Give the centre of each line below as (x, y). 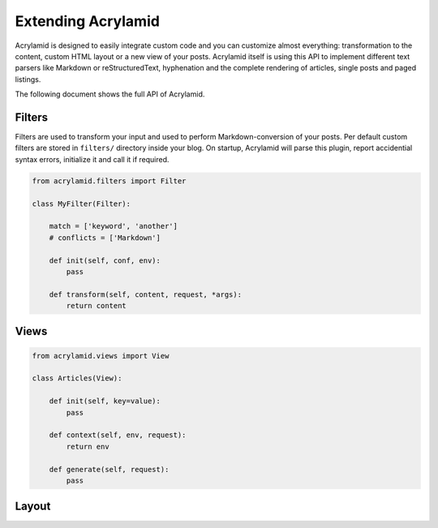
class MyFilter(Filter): (82, 204)
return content (97, 306)
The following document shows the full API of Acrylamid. (110, 94)
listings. (28, 79)
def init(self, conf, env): (105, 260)
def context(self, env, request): (118, 435)
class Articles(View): (77, 378)
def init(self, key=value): (105, 401)
